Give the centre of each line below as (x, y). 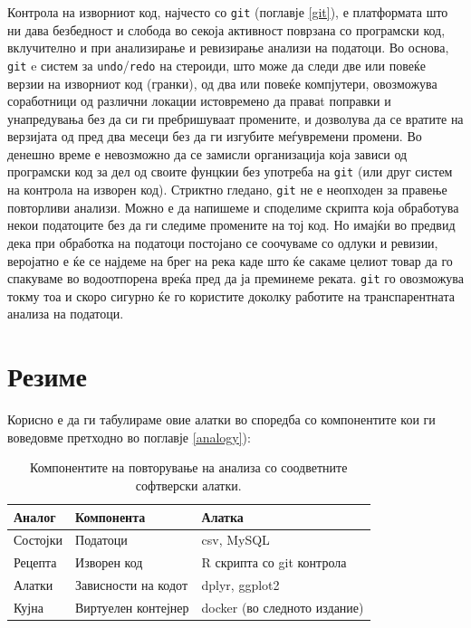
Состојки (38, 540)
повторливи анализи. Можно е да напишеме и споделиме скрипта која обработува (233, 207)
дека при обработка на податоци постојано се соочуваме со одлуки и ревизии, (223, 242)
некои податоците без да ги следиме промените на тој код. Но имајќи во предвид (231, 225)
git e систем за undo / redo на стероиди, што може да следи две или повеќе (216, 65)
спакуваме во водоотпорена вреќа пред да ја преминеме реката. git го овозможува (235, 278)
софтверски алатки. (188, 485)
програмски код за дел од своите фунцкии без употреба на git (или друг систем (230, 171)
